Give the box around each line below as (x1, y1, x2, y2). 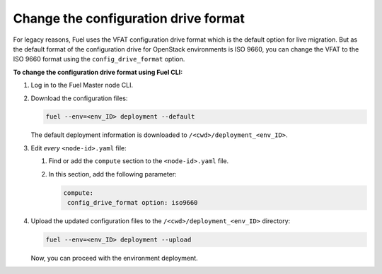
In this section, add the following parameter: (48, 169, 177, 178)
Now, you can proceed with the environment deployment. (30, 254, 198, 262)
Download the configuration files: (30, 94, 128, 102)
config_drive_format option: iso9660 (67, 198, 198, 207)
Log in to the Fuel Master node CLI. (30, 81, 134, 90)
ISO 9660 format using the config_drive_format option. (13, 55, 185, 64)
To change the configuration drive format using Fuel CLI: (13, 68, 183, 76)
